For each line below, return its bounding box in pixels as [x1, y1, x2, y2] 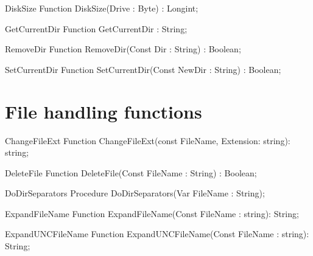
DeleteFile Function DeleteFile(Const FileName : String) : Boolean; [5, 166, 257, 179]
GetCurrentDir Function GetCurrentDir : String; [5, 22, 188, 35]
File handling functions [5, 99, 202, 123]
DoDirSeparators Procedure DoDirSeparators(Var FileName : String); [5, 187, 265, 199]
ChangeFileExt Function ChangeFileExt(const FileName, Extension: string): [5, 134, 290, 147]
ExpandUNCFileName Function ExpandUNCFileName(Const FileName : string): [5, 227, 309, 240]
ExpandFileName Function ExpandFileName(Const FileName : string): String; [5, 207, 299, 220]
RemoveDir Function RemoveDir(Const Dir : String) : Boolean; [5, 43, 241, 55]
